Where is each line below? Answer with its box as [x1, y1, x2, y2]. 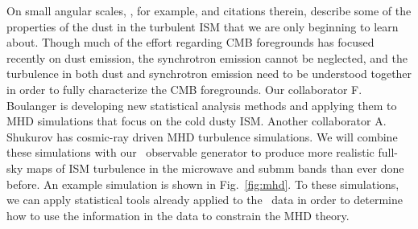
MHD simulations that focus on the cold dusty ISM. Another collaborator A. [6, 112, 387, 129]
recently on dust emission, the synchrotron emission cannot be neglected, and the [6, 49, 408, 66]
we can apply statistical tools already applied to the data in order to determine [6, 191, 403, 208]
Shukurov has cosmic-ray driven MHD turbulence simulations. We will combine [6, 128, 398, 145]
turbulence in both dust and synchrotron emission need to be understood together [6, 65, 412, 82]
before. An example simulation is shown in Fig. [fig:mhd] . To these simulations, [6, 175, 399, 192]
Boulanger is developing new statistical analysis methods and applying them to [6, 96, 397, 113]
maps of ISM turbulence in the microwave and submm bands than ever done [26, 159, 404, 176]
